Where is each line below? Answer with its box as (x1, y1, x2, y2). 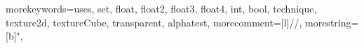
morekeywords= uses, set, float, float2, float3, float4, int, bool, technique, (6, 1, 317, 15)
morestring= (305, 15, 359, 29)
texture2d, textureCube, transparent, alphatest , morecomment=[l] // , (6, 15, 302, 29)
